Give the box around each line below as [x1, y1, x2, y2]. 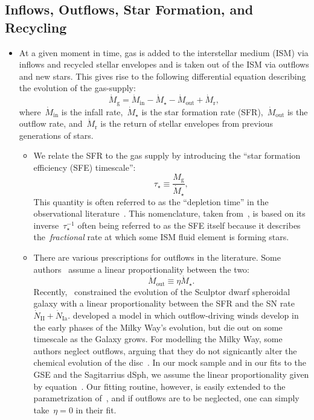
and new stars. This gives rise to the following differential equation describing [19, 69, 306, 82]
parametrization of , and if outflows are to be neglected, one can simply [33, 392, 300, 404]
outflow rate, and [19, 117, 83, 130]
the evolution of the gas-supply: [19, 81, 136, 94]
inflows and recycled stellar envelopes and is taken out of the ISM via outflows [19, 58, 309, 71]
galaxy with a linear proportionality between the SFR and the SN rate [33, 297, 295, 310]
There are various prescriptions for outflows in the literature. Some [33, 250, 281, 263]
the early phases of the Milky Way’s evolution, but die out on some [33, 320, 283, 333]
